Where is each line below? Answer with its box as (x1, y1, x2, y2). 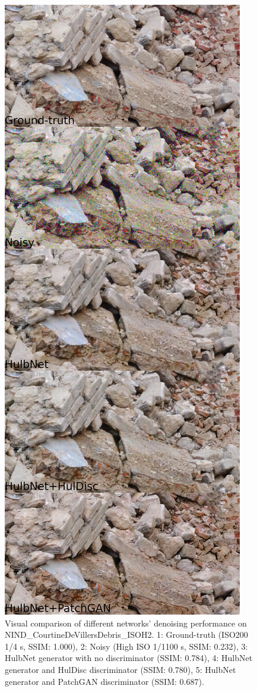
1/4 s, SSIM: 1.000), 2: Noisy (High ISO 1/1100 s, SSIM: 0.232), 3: (5, 640, 248, 652)
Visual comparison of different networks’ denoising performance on (5, 616, 247, 629)
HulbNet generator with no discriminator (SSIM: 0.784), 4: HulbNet (5, 652, 253, 664)
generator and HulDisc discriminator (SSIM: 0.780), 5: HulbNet (5, 663, 236, 675)
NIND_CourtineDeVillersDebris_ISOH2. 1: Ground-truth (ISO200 (5, 628, 248, 641)
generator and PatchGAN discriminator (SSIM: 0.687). (5, 675, 204, 687)
